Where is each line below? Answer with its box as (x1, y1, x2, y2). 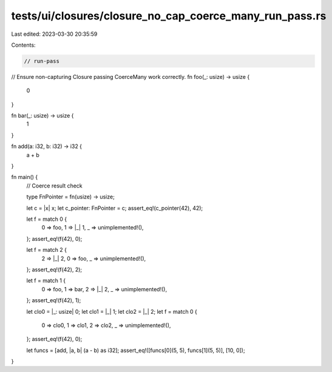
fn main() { (11, 174, 38, 181)
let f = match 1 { (26, 277, 66, 285)
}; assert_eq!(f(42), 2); (26, 266, 83, 273)
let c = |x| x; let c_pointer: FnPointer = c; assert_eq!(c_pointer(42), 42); (26, 204, 203, 212)
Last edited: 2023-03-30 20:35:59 (11, 30, 98, 38)
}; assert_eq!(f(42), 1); (26, 297, 81, 304)
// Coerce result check (26, 182, 83, 189)
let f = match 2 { (26, 246, 67, 254)
